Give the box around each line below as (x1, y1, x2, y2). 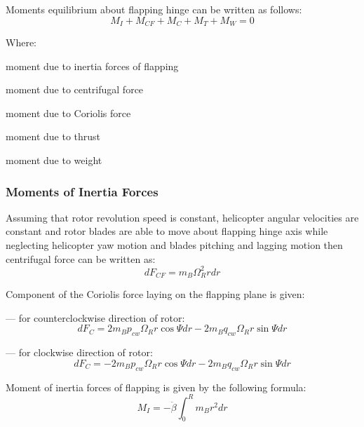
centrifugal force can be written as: (6, 251, 156, 266)
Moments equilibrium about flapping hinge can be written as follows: (6, 2, 302, 16)
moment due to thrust (6, 129, 101, 144)
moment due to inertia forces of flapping (6, 58, 179, 73)
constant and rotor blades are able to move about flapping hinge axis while (6, 224, 328, 238)
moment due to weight (6, 153, 102, 168)
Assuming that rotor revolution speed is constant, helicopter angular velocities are (6, 210, 359, 224)
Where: (6, 35, 36, 50)
